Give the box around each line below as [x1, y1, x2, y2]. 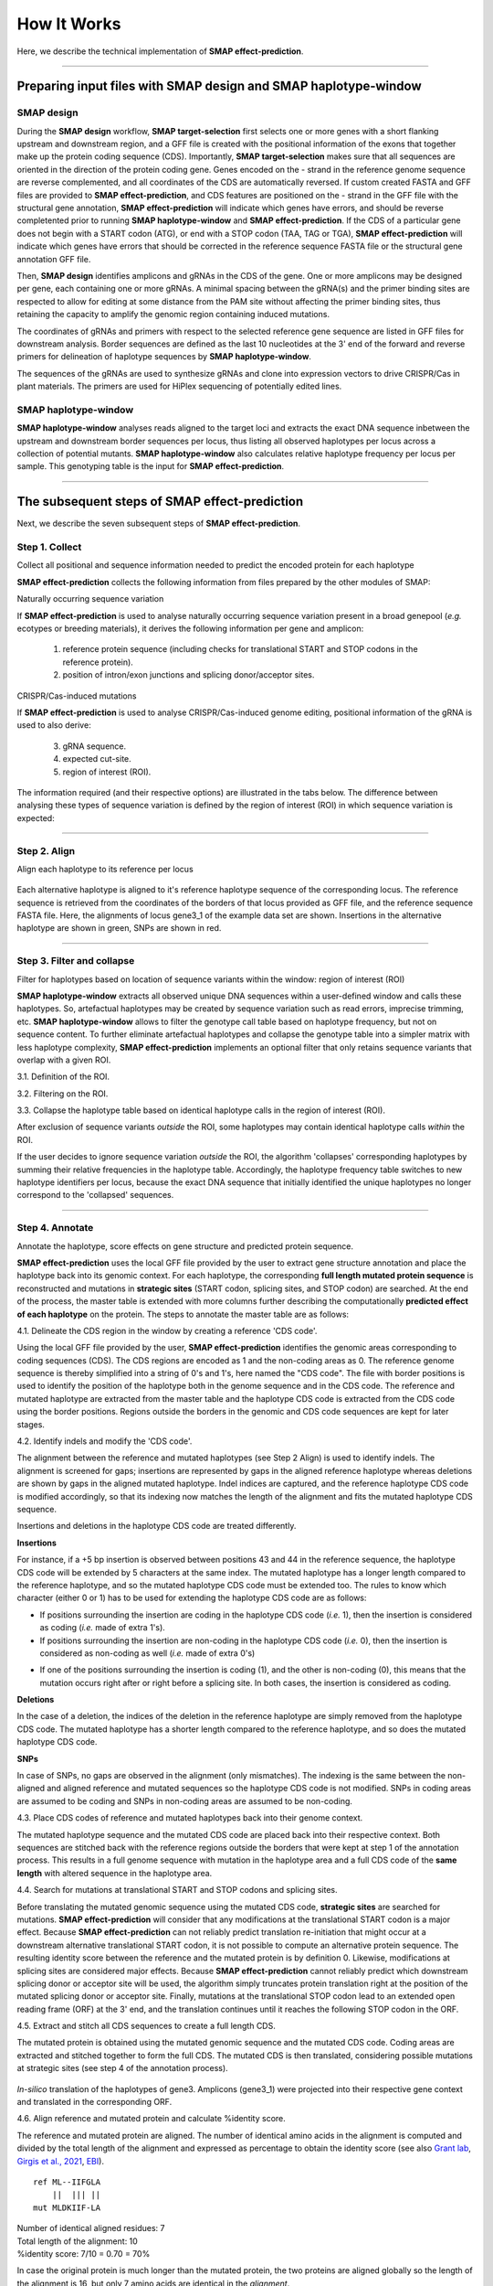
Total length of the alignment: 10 [16, 2236, 139, 2247]
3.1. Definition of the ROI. [16, 1071, 110, 1083]
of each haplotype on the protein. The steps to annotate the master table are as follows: [16, 1309, 350, 1319]
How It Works [16, 14, 121, 34]
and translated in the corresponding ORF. [16, 2097, 173, 2108]
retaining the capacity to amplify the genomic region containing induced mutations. [16, 309, 330, 320]
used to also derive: [16, 720, 91, 731]
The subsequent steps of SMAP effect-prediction [16, 494, 304, 509]
